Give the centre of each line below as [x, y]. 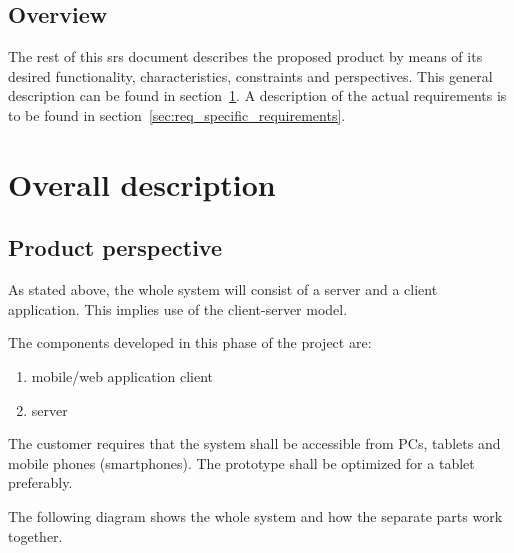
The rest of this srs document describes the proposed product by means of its [245, 56]
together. [35, 535]
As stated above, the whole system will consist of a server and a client [223, 289]
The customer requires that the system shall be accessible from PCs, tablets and [254, 443]
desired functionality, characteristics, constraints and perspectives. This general [250, 75]
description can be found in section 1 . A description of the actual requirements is [257, 95]
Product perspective [115, 247]
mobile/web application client [122, 375]
